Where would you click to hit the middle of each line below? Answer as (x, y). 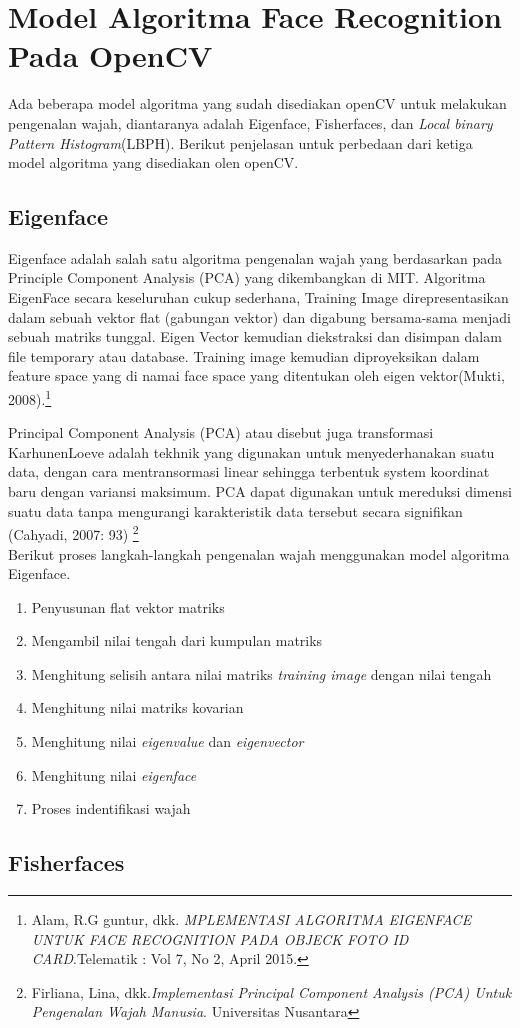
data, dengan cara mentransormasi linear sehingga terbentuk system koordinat (249, 471)
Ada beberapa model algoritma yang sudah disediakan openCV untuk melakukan (257, 103)
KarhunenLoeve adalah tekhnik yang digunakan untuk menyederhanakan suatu (251, 451)
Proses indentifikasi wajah (111, 808)
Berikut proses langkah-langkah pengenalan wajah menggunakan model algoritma (259, 553)
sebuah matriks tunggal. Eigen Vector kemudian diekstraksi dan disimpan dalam (255, 336)
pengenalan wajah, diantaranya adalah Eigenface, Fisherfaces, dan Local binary (250, 122)
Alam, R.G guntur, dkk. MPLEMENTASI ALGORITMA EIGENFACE (251, 919)
